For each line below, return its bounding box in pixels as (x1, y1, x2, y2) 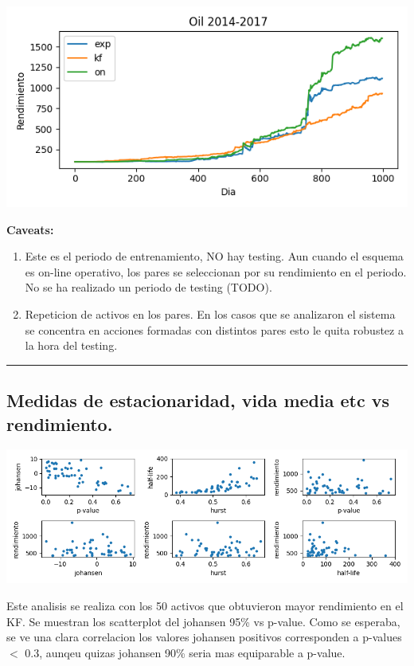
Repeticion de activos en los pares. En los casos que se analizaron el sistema (25, 305, 396, 322)
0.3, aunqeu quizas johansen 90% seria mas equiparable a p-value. (25, 644, 346, 660)
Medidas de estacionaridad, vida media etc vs (6, 388, 389, 413)
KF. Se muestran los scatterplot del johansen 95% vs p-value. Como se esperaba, (6, 613, 400, 629)
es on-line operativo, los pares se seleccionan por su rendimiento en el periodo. (25, 263, 407, 280)
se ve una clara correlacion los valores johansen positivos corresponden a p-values (6, 629, 402, 645)
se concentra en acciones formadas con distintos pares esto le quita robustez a (25, 321, 404, 338)
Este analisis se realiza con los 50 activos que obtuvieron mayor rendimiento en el (6, 597, 404, 613)
